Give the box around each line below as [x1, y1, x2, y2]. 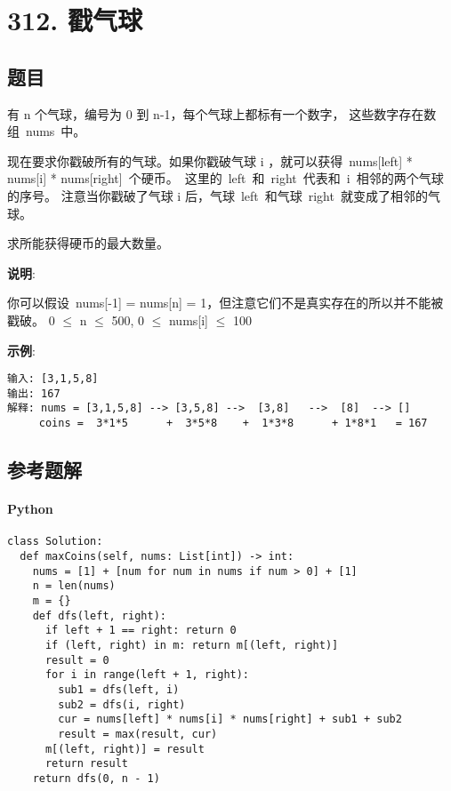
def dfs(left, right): [32, 609, 166, 622]
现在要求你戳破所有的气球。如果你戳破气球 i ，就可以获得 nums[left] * [7, 151, 413, 170]
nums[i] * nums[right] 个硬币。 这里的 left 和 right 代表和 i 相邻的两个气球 [7, 169, 444, 188]
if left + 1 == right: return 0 [44, 624, 237, 637]
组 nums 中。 [7, 122, 86, 140]
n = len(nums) [32, 579, 116, 593]
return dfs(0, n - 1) [32, 771, 160, 785]
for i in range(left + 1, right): [44, 668, 250, 682]
